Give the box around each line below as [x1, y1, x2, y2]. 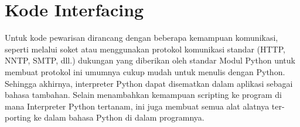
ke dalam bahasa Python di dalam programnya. [33, 111, 204, 124]
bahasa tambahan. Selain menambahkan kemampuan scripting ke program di [5, 89, 282, 101]
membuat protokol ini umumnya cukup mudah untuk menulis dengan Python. [5, 65, 285, 77]
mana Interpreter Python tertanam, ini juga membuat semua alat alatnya [5, 100, 270, 112]
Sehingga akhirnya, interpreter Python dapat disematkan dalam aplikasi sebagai [5, 77, 293, 89]
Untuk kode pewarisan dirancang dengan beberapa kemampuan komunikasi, [5, 31, 278, 44]
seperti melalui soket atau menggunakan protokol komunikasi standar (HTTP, [5, 43, 285, 55]
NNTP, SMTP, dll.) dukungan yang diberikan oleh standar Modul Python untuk [5, 54, 295, 66]
